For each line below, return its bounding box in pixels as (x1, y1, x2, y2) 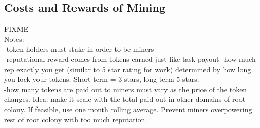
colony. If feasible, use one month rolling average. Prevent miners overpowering (4, 103, 252, 114)
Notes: (4, 33, 24, 44)
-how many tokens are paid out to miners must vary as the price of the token (4, 83, 247, 94)
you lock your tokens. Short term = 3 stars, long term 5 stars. (4, 74, 199, 84)
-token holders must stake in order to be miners (4, 44, 154, 54)
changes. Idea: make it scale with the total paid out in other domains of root (4, 94, 246, 104)
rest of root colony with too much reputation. (4, 114, 147, 124)
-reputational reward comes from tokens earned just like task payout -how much (4, 53, 256, 64)
